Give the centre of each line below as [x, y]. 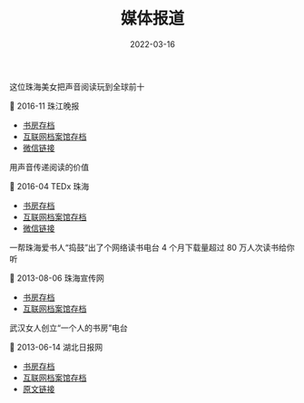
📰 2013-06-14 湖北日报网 [56, 347]
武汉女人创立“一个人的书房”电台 [69, 328]
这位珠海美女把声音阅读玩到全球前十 [77, 86]
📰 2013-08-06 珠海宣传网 [57, 278]
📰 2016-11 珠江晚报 [44, 106]
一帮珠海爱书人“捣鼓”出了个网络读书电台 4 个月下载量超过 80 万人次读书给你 [152, 247]
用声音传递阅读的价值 [49, 167]
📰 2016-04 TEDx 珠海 [49, 186]
